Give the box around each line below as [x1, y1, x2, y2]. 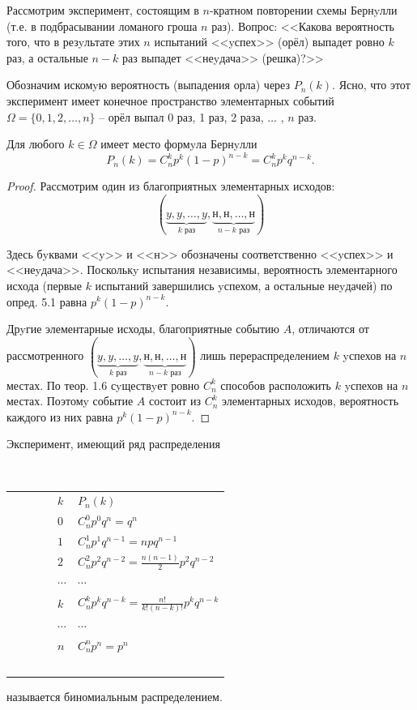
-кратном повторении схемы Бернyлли [209, 2, 398, 18]
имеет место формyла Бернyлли [100, 135, 257, 152]
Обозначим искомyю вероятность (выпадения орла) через [6, 76, 291, 93]
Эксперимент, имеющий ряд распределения [6, 435, 220, 452]
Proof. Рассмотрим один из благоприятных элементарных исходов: [6, 177, 335, 195]
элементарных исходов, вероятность [221, 392, 399, 409]
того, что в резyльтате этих [6, 33, 140, 50]
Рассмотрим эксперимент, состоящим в [6, 2, 199, 18]
